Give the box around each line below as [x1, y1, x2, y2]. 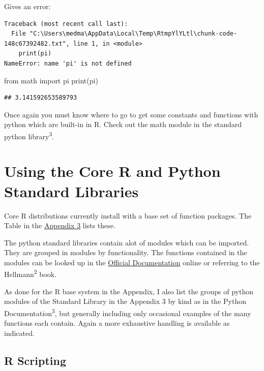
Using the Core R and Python [4, 161, 221, 181]
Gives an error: [4, 1, 51, 11]
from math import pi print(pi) [4, 75, 98, 85]
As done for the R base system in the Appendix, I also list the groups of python [4, 286, 254, 296]
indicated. [4, 327, 35, 338]
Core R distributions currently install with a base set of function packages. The [4, 210, 252, 221]
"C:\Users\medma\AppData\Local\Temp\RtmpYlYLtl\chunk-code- [30, 30, 238, 38]
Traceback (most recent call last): [4, 20, 128, 27]
